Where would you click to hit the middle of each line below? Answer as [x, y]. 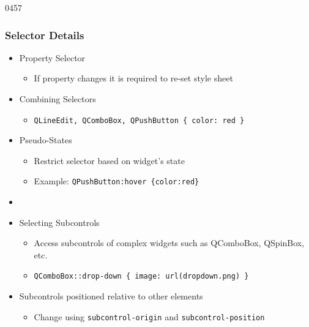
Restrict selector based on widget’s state [109, 160]
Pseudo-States [46, 140]
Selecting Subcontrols [59, 222]
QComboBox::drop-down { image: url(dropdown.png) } [141, 276]
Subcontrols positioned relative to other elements [111, 296]
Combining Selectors [58, 99]
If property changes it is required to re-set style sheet [133, 78]
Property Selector [52, 57]
